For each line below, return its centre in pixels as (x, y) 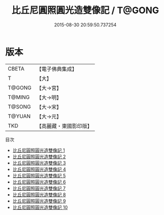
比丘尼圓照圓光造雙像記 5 (39, 175)
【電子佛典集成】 (57, 69)
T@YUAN (19, 116)
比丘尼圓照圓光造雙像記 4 (39, 169)
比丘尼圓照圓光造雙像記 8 (39, 194)
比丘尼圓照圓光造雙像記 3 (39, 163)
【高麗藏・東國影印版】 (64, 126)
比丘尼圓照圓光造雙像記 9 (39, 201)
